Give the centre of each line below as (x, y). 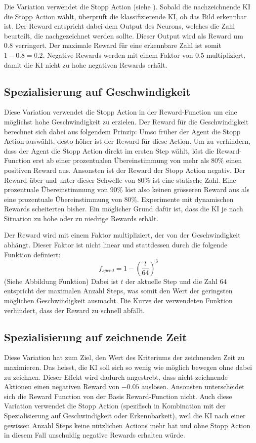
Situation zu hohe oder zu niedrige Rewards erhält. (81, 218)
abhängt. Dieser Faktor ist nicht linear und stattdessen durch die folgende (116, 245)
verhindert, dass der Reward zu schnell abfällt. (74, 310)
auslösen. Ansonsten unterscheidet (193, 386)
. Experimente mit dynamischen (185, 199)
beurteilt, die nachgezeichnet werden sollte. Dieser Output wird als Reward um (124, 35)
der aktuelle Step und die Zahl (171, 281)
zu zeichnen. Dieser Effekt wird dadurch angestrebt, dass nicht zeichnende (116, 377)
